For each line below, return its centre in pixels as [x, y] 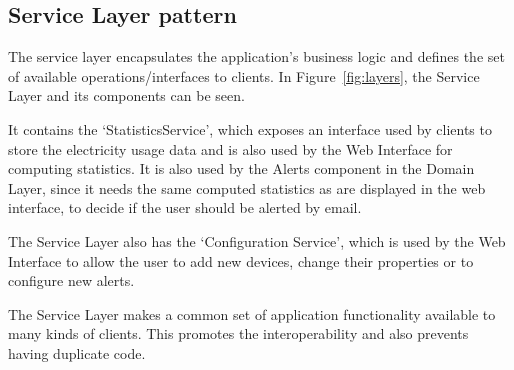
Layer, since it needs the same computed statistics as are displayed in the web [247, 187]
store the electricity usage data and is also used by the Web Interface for [230, 148]
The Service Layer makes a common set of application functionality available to [252, 313]
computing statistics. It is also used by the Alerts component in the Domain [241, 168]
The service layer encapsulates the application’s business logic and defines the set [256, 56]
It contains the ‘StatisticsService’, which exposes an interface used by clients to [250, 128]
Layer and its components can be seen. [126, 95]
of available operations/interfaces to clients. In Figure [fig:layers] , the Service [244, 75]
